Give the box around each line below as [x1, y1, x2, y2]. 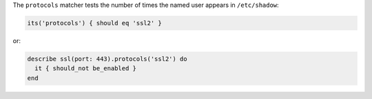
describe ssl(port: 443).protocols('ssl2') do [27, 55, 187, 63]
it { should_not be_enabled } [34, 65, 137, 72]
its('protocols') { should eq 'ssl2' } [27, 19, 162, 27]
